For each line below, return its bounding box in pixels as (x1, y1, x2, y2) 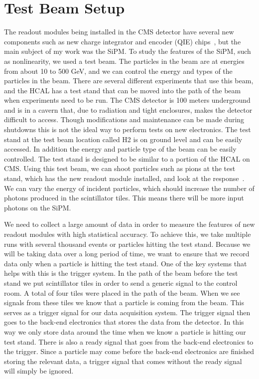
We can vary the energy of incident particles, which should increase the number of (4, 183, 255, 193)
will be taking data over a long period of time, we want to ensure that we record (4, 248, 250, 259)
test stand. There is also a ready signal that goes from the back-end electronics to (4, 336, 254, 347)
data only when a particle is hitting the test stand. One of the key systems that (4, 258, 247, 268)
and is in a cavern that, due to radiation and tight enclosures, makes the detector (4, 104, 253, 115)
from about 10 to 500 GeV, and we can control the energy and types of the (4, 65, 233, 76)
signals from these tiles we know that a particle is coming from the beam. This (4, 297, 244, 308)
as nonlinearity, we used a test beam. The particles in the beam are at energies (4, 55, 245, 66)
